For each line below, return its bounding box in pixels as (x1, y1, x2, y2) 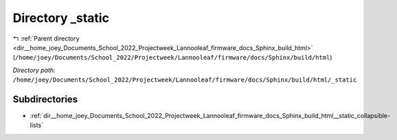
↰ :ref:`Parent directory (12, 34, 80, 43)
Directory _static (12, 10, 110, 25)
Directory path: (12, 66, 56, 74)
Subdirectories (12, 93, 78, 105)
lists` (30, 121, 44, 130)
